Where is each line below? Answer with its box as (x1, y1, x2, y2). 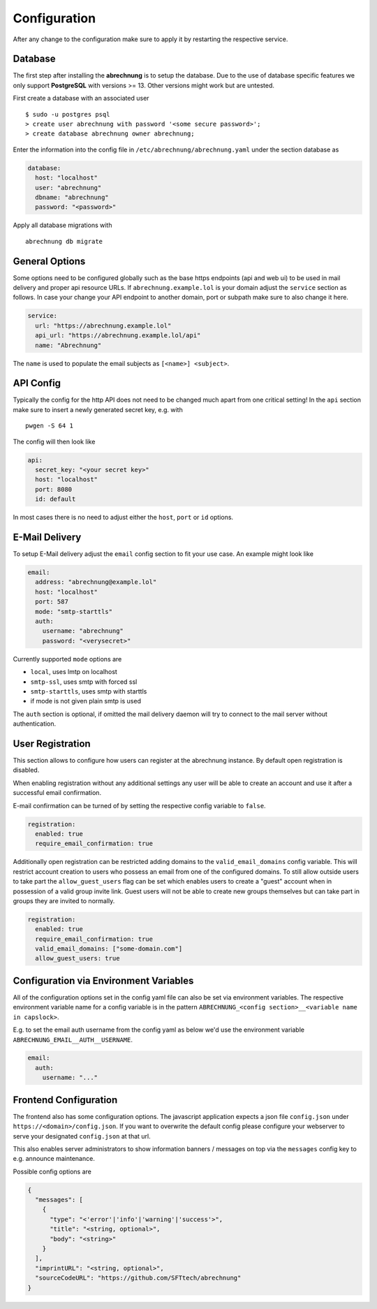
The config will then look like (13, 437, 96, 446)
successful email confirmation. (13, 789, 101, 797)
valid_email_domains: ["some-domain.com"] (35, 945, 183, 953)
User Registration (13, 738, 91, 749)
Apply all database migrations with (13, 221, 112, 230)
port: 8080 (35, 485, 73, 493)
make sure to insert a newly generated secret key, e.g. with (13, 405, 183, 414)
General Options (13, 255, 86, 267)
